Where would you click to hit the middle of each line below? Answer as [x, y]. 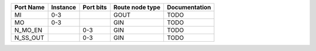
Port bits [95, 7]
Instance [63, 7]
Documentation [189, 7]
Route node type [137, 7]
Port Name [30, 7]
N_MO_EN [28, 30]
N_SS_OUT [29, 38]
